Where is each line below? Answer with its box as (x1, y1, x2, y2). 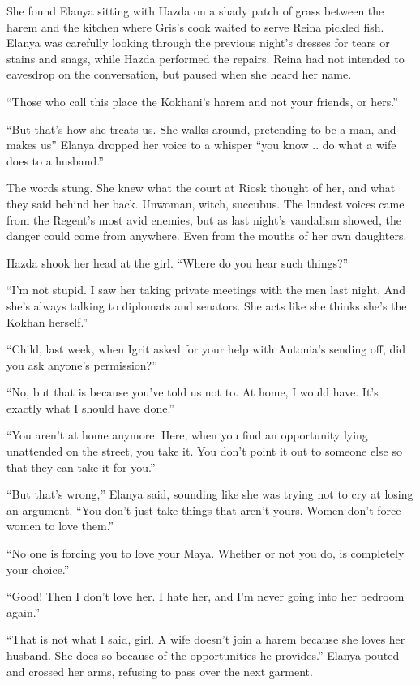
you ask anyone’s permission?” (6, 356, 157, 373)
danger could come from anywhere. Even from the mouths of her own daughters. (6, 227, 407, 244)
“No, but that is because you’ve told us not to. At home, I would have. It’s (6, 383, 379, 400)
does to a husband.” (6, 152, 104, 169)
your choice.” (6, 560, 70, 577)
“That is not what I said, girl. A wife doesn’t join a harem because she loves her (6, 631, 405, 648)
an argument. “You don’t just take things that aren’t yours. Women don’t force (6, 501, 401, 518)
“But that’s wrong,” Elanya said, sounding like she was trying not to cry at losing (6, 486, 414, 503)
